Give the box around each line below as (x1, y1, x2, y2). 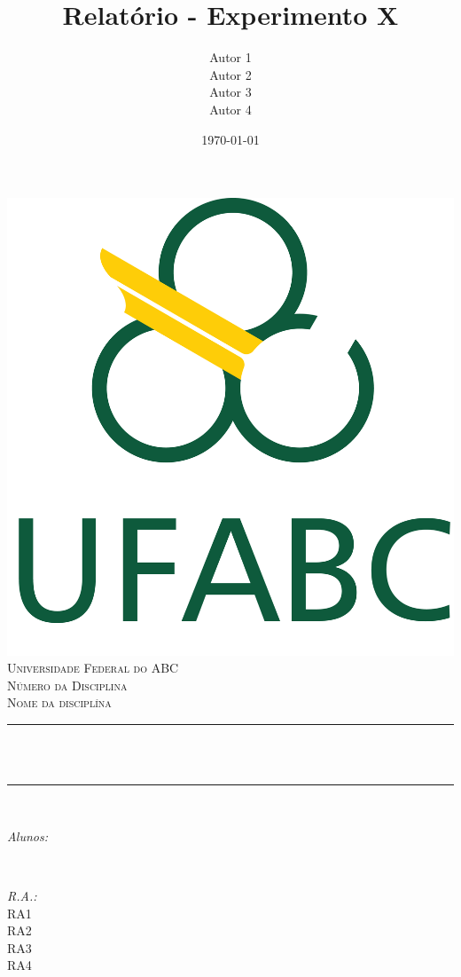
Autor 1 (209, 48, 252, 67)
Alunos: (7, 826, 49, 845)
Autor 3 (209, 83, 252, 101)
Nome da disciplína (7, 693, 112, 712)
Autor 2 (209, 65, 252, 83)
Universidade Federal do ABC (7, 658, 179, 677)
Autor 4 (209, 99, 252, 118)
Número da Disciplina (7, 675, 128, 694)
